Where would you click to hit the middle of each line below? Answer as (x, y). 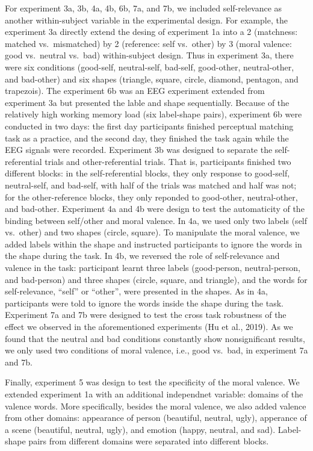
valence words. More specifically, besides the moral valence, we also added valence (156, 406)
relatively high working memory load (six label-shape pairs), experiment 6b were (153, 114)
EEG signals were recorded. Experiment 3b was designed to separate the (139, 150)
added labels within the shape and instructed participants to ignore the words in (153, 244)
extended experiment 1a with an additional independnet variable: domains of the (154, 394)
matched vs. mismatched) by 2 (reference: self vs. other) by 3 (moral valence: (148, 43)
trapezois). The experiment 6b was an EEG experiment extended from (135, 91)
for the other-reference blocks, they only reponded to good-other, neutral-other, (151, 197)
